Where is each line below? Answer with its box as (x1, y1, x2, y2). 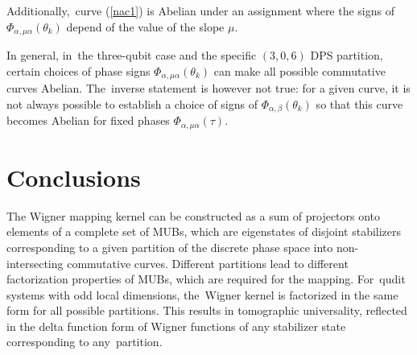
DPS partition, (310, 47, 383, 64)
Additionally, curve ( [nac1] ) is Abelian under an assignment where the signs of (6, 2, 395, 19)
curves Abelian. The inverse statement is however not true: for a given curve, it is (6, 80, 411, 97)
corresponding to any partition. (6, 333, 163, 350)
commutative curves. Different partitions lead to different (67, 254, 349, 271)
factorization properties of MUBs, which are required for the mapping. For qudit (6, 270, 406, 287)
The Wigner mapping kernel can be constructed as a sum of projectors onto (6, 207, 381, 224)
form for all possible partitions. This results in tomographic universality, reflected (6, 302, 407, 319)
